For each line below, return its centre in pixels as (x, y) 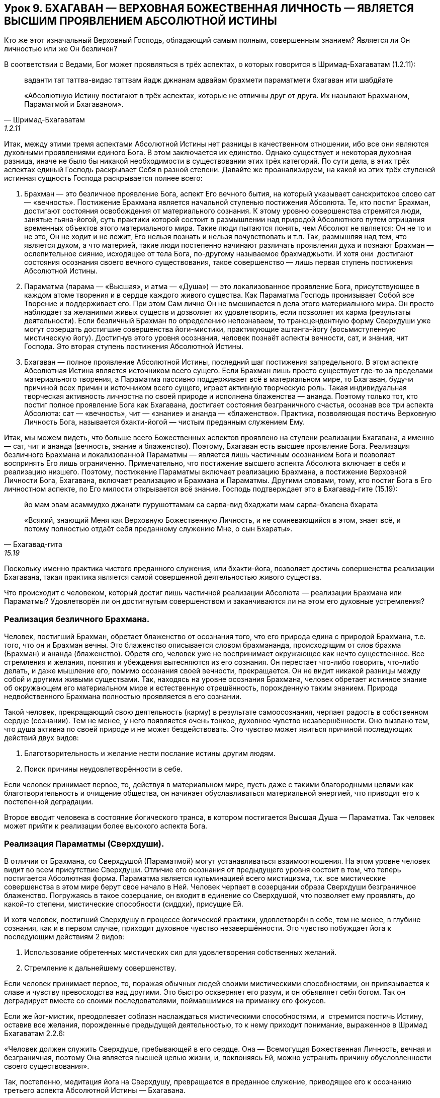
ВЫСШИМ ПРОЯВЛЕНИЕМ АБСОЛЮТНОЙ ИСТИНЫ (141, 21)
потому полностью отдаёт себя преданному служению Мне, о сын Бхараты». (158, 529)
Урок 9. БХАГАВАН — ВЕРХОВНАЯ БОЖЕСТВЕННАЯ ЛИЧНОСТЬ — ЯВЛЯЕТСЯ (209, 8)
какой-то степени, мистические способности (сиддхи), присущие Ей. (124, 904)
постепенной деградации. (49, 802)
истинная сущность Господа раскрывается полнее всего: (103, 178)
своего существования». (47, 1066)
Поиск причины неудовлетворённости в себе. (103, 769)
